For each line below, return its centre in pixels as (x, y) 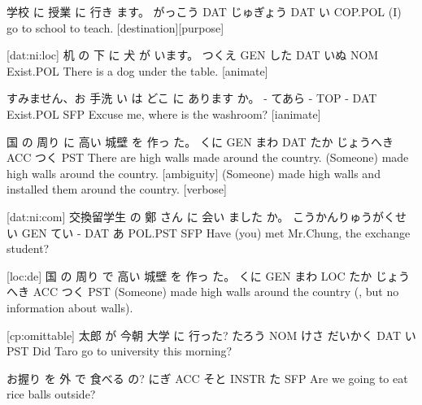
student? (28, 248)
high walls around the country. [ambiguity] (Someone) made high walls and (194, 173)
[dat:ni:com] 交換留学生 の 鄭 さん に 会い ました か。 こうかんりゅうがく (201, 216)
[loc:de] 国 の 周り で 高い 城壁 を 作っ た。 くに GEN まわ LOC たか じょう (208, 275)
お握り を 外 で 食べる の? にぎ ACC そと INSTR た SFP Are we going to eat (207, 378)
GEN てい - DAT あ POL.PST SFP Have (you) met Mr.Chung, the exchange (216, 232)
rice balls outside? (51, 394)
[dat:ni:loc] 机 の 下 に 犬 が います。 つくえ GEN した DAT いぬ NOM (193, 55)
